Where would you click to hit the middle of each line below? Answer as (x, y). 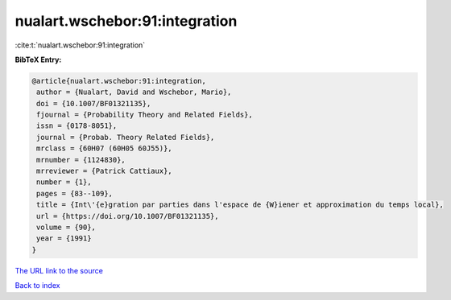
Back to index (37, 286)
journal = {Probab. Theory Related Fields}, (126, 137)
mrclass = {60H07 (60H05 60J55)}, (104, 148)
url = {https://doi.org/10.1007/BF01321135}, (128, 216)
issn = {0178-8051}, (77, 126)
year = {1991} (64, 238)
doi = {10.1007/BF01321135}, (94, 103)
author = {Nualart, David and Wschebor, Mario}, (134, 92)
